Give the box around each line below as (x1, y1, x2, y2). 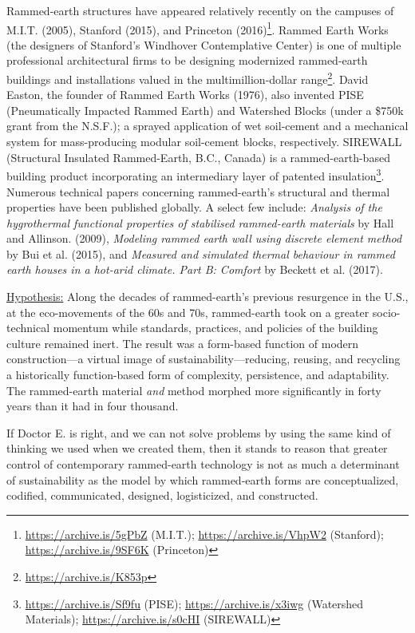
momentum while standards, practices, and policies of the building (53, 319, 378, 336)
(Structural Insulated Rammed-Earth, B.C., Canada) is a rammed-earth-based (6, 148, 390, 165)
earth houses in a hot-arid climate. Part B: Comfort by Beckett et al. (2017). (6, 261, 383, 278)
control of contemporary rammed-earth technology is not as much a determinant (6, 456, 400, 472)
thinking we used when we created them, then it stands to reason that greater (6, 440, 388, 457)
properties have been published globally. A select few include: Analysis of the (6, 199, 382, 216)
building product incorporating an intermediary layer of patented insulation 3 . (6, 165, 385, 184)
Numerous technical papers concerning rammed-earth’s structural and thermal (6, 183, 390, 200)
